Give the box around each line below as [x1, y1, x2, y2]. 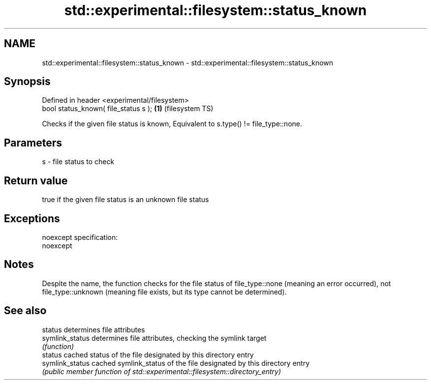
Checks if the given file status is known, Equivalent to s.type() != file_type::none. [42, 119, 302, 128]
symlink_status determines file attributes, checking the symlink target [42, 333, 267, 342]
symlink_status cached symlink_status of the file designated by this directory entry [42, 358, 310, 367]
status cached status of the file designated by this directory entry [42, 350, 254, 359]
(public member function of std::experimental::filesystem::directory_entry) [42, 367, 281, 376]
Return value [4, 174, 68, 187]
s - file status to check [42, 157, 115, 166]
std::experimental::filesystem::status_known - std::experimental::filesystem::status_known [42, 58, 334, 67]
